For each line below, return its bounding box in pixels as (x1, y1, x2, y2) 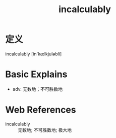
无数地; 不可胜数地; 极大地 (18, 127, 72, 133)
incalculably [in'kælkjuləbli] (5, 51, 62, 57)
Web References (5, 104, 77, 116)
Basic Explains (5, 68, 68, 80)
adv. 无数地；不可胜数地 (12, 86, 63, 92)
